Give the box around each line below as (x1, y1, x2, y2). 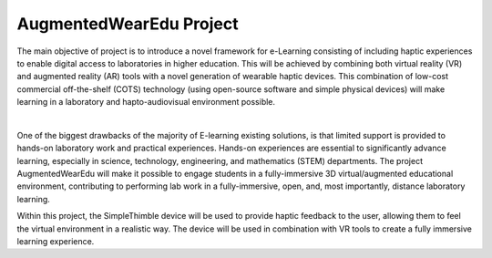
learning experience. (16, 236, 95, 247)
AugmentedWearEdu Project (16, 14, 239, 34)
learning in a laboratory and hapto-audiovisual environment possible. (16, 97, 276, 108)
